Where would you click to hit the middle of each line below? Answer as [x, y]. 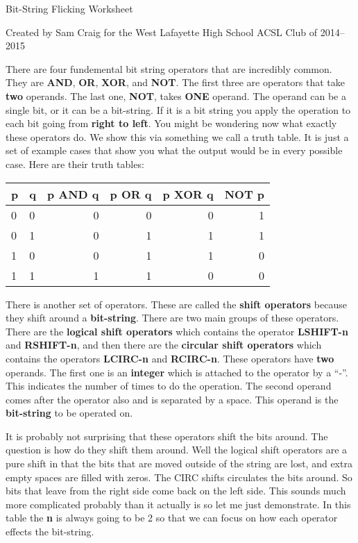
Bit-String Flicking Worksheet [69, 8]
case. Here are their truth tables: [75, 164]
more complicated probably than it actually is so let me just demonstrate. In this [178, 504]
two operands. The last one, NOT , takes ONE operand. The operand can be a [176, 95]
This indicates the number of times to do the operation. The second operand [169, 386]
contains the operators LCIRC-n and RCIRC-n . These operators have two [170, 358]
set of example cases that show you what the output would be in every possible [174, 150]
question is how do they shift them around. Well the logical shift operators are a [177, 450]
